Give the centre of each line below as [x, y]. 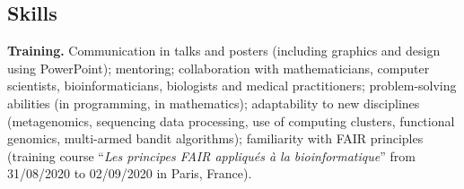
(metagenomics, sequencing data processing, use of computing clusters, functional [231, 120]
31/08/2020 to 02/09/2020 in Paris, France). [130, 173]
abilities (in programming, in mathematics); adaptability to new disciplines [214, 103]
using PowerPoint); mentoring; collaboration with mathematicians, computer [219, 68]
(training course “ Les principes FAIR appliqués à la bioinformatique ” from [211, 155]
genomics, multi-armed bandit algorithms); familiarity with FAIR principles [215, 138]
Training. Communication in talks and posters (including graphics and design [224, 51]
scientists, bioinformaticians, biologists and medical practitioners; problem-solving [232, 86]
